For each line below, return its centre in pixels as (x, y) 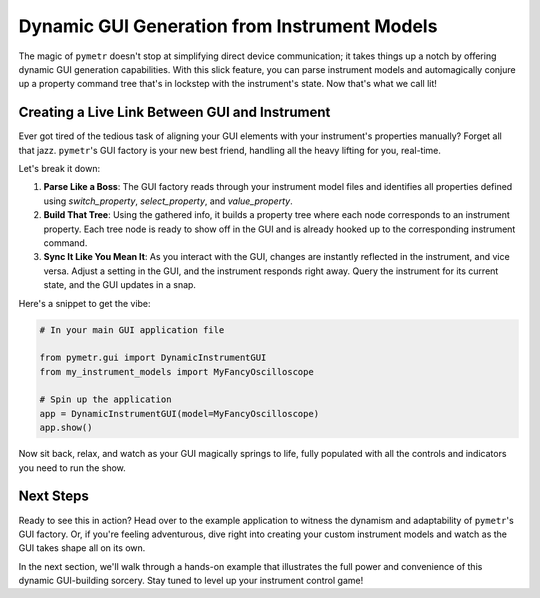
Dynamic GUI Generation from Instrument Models (228, 26)
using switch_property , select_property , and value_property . (168, 201)
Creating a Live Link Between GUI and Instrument (174, 112)
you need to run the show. (72, 467)
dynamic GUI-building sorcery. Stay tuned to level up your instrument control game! (191, 581)
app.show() (66, 428)
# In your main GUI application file (132, 329)
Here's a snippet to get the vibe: (84, 303)
